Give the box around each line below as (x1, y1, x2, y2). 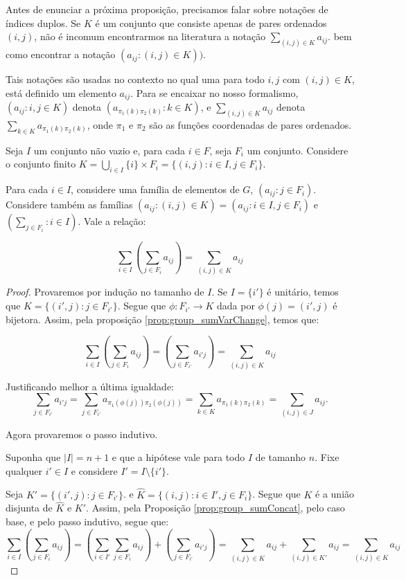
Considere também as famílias (6, 197, 133, 212)
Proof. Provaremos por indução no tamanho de (6, 284, 204, 299)
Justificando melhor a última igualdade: (6, 379, 175, 393)
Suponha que (6, 450, 61, 464)
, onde (87, 117, 114, 132)
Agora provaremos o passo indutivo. (6, 426, 158, 441)
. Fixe (315, 450, 339, 464)
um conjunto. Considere (247, 143, 348, 157)
